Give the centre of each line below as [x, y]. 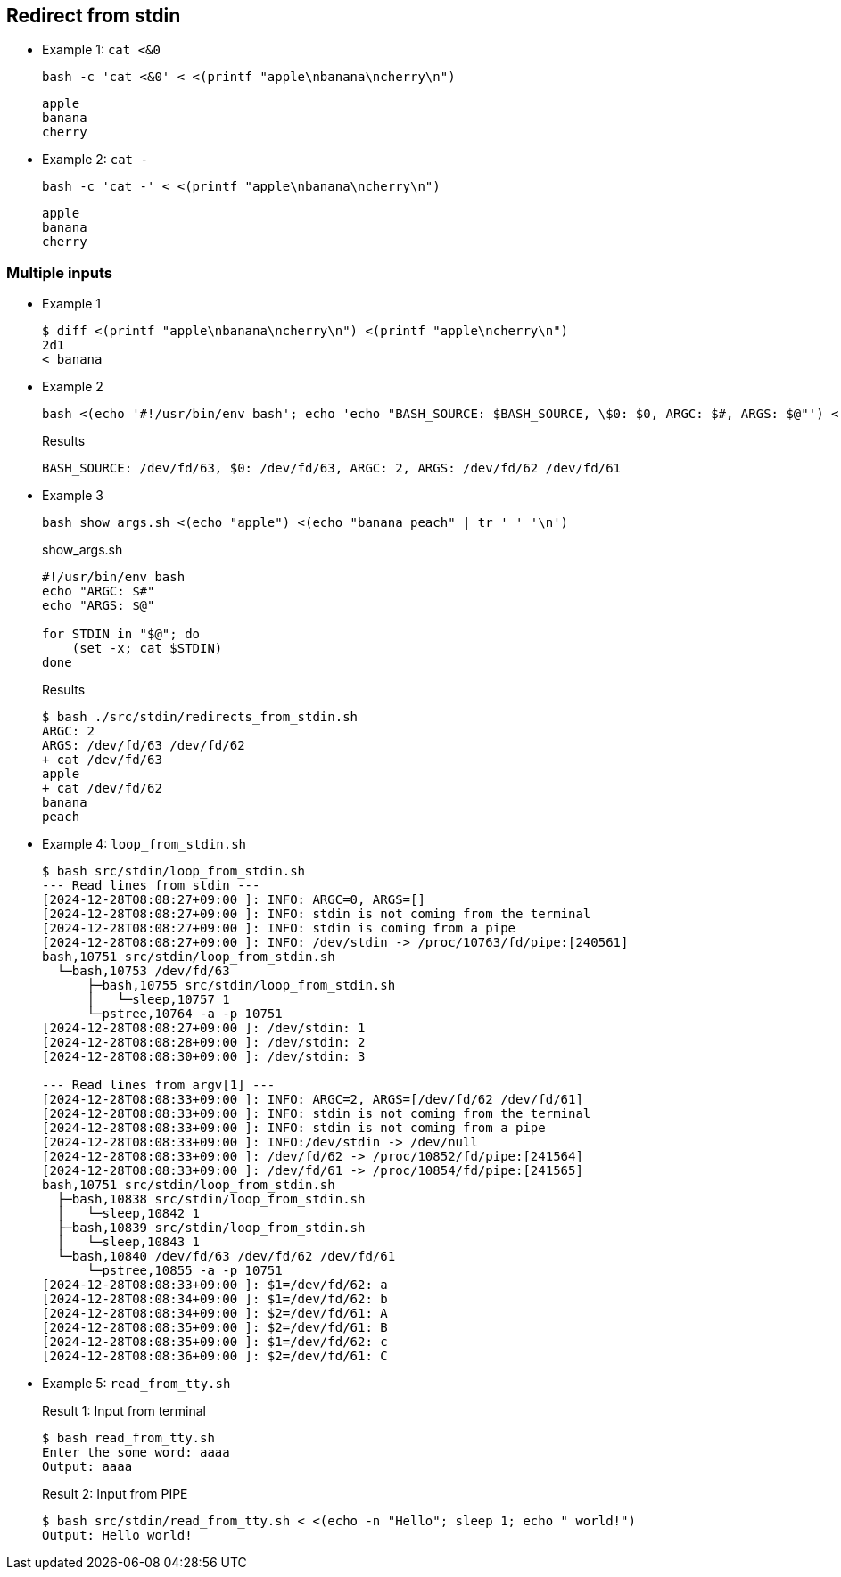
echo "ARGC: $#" [99, 591]
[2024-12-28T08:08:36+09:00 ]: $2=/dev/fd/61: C [215, 1356]
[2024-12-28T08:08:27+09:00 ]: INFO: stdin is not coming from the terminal [317, 914]
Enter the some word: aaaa [136, 1453]
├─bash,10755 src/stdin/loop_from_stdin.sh [241, 986]
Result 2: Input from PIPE [115, 1494]
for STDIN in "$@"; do [121, 634]
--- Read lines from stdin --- [151, 886]
